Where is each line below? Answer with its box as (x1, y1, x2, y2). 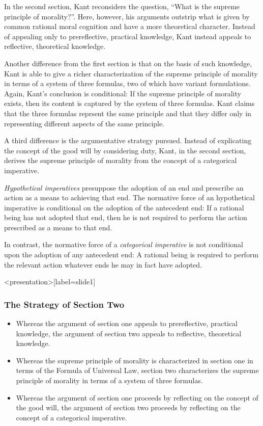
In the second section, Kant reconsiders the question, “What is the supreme (4, 1, 240, 11)
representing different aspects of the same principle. (4, 118, 165, 128)
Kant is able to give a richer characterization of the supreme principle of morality (4, 68, 258, 78)
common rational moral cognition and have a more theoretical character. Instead (4, 21, 255, 32)
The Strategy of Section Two (4, 298, 125, 310)
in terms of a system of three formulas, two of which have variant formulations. (4, 78, 251, 89)
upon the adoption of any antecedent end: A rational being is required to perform (4, 249, 259, 260)
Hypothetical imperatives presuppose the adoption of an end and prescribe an (4, 182, 244, 193)
